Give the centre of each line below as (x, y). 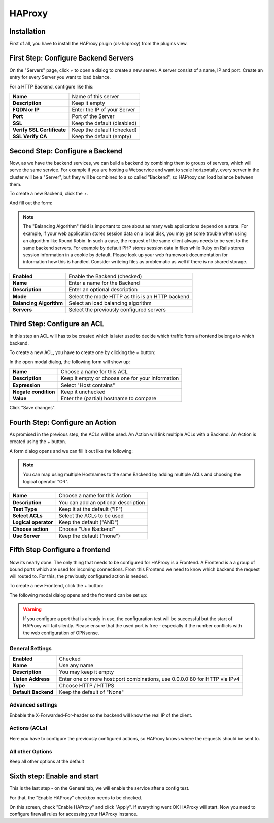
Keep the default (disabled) (104, 123)
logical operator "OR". (46, 481)
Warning (32, 609)
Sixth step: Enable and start (54, 776)
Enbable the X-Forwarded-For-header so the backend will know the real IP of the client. (101, 715)
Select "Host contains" (88, 385)
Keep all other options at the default (47, 761)
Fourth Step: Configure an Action (63, 422)
